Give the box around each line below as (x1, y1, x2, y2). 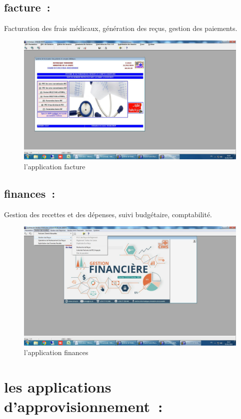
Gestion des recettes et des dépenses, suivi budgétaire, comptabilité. (4, 209, 212, 219)
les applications (4, 377, 111, 397)
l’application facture (24, 161, 85, 171)
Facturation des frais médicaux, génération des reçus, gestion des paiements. (4, 23, 237, 33)
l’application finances (24, 347, 88, 358)
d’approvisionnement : (4, 396, 163, 417)
